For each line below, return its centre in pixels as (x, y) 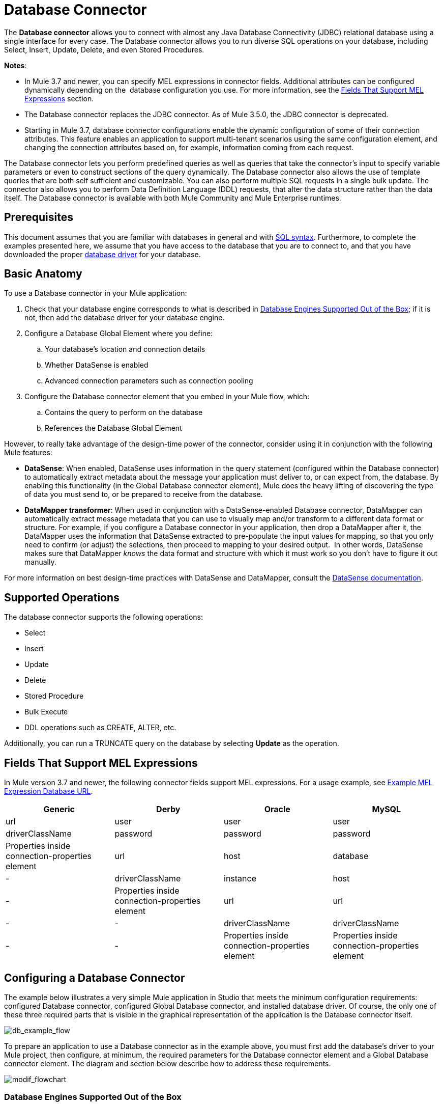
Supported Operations (62, 597)
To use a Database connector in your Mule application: (96, 293)
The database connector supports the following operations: (104, 617)
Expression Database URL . (49, 791)
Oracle (277, 809)
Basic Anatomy (43, 274)
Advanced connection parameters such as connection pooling (149, 381)
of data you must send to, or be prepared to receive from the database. (144, 494)
